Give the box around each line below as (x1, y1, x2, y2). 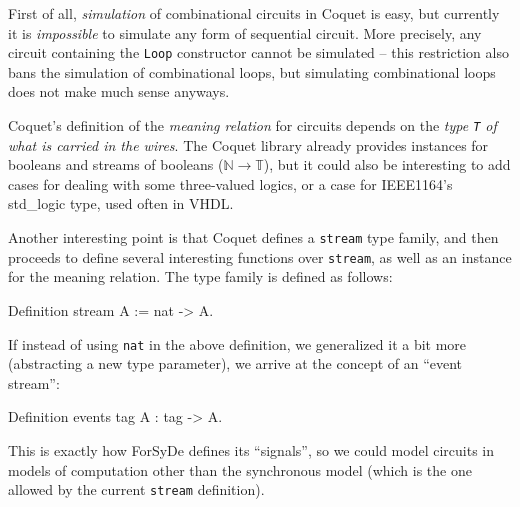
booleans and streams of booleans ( (8, 154, 224, 175)
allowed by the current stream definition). (8, 479, 265, 500)
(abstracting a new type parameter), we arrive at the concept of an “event (8, 353, 463, 374)
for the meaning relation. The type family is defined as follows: (8, 266, 393, 287)
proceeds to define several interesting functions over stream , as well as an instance (8, 246, 512, 267)
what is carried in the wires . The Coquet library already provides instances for (8, 134, 489, 155)
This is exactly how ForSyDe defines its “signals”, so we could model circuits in (8, 440, 494, 460)
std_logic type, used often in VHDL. (8, 193, 234, 214)
